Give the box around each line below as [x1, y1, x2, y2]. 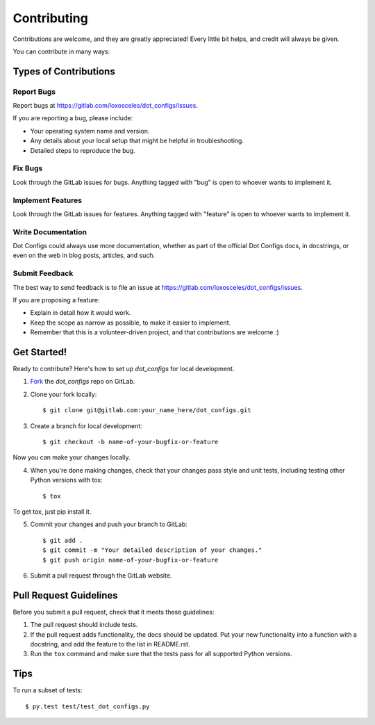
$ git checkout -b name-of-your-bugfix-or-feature [42, 438, 219, 446]
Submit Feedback [12, 268, 74, 278]
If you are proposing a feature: [12, 296, 100, 304]
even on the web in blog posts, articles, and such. [12, 251, 156, 260]
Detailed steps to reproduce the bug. [30, 146, 135, 154]
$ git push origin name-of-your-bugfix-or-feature [42, 556, 219, 564]
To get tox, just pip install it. [12, 507, 92, 516]
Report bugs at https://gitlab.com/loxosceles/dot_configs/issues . [12, 101, 198, 110]
